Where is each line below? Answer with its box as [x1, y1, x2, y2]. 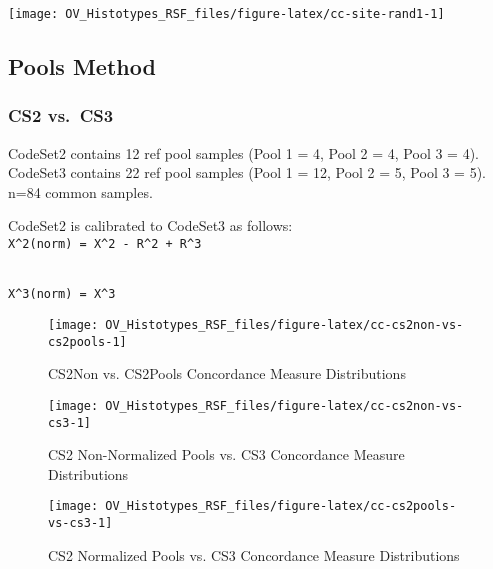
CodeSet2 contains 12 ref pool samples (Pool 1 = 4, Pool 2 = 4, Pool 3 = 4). [8, 142, 480, 163]
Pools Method [8, 51, 156, 82]
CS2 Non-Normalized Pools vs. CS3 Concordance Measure [48, 444, 405, 465]
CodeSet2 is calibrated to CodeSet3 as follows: [8, 215, 293, 236]
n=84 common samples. [8, 181, 153, 202]
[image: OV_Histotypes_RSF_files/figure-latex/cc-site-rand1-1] [8, 7, 445, 21]
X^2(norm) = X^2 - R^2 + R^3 [8, 237, 202, 252]
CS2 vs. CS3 [8, 103, 114, 128]
